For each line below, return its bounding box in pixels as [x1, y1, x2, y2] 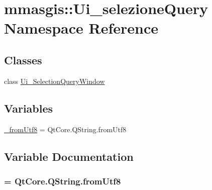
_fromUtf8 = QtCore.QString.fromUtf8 [4, 124, 127, 134]
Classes [4, 52, 42, 67]
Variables [4, 100, 53, 116]
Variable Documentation [4, 148, 134, 164]
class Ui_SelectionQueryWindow [4, 75, 105, 86]
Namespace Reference [4, 18, 158, 38]
